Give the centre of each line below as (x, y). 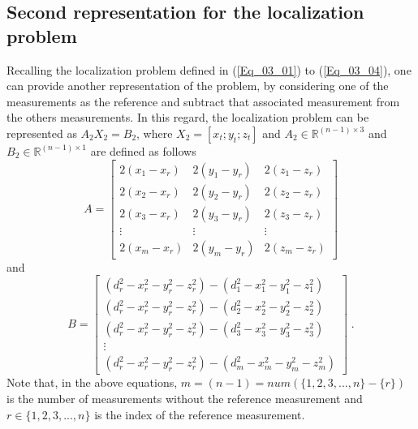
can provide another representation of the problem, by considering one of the (198, 86)
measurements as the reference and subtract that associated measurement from (203, 101)
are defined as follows (143, 150)
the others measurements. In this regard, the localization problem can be (188, 117)
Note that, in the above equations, (92, 382)
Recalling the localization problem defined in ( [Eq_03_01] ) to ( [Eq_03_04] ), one (209, 69)
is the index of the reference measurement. (200, 414)
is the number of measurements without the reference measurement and (185, 399)
